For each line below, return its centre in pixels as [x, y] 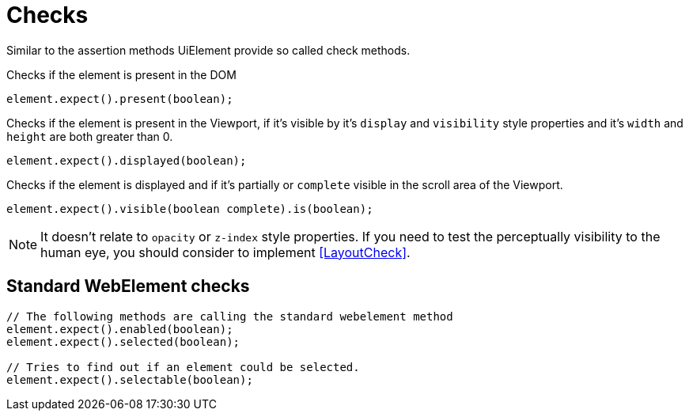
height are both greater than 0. [90, 136]
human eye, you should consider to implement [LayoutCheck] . [225, 252]
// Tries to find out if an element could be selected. [183, 367]
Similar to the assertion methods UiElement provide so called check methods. [208, 50]
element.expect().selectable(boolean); [130, 379]
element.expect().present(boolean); [120, 99]
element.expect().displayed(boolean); [127, 160]
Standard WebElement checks [128, 286]
